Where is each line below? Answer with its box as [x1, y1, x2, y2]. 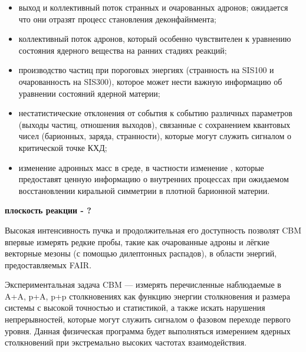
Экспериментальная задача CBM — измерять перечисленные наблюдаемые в [5, 278, 281, 291]
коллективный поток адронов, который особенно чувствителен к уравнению [18, 32, 291, 45]
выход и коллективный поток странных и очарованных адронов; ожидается [18, 1, 288, 13]
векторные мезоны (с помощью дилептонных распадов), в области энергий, [5, 247, 277, 259]
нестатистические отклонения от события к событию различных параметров [18, 107, 292, 119]
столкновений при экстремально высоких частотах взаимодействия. [5, 336, 247, 348]
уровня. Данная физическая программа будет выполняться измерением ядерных [5, 324, 291, 337]
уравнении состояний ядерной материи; [18, 87, 160, 99]
